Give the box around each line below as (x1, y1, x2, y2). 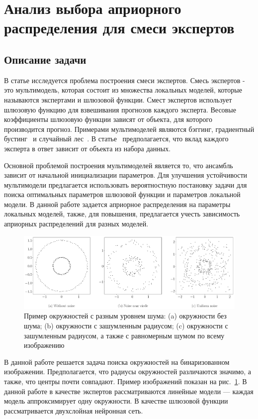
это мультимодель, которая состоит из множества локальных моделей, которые (4, 85, 242, 95)
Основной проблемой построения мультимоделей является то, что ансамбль (4, 160, 233, 170)
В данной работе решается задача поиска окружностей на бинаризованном (4, 356, 230, 367)
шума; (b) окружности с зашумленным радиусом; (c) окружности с (24, 320, 228, 330)
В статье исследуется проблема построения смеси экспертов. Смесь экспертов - (4, 75, 245, 85)
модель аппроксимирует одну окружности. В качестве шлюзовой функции (4, 396, 228, 406)
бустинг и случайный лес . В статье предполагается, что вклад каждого (4, 133, 229, 144)
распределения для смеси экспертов (4, 17, 235, 38)
